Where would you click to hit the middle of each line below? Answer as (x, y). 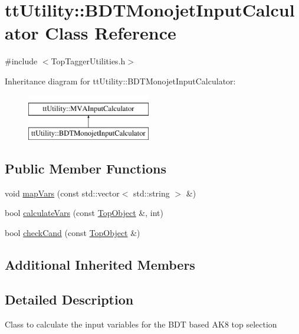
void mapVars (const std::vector (62, 193)
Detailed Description (69, 299)
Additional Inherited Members (100, 265)
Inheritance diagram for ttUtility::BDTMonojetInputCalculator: (120, 81)
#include (21, 61)
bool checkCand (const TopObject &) (73, 233)
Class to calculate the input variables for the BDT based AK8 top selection (141, 324)
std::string (152, 193)
